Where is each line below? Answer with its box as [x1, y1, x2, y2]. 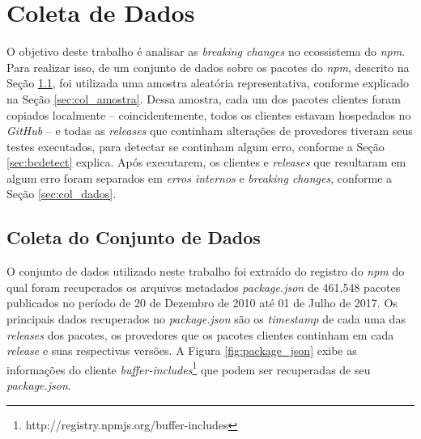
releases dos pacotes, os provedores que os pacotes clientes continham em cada [6, 326, 394, 343]
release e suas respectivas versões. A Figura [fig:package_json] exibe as [6, 342, 357, 359]
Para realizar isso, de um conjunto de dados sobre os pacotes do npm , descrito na [6, 58, 410, 75]
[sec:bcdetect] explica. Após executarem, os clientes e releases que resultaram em [6, 154, 406, 171]
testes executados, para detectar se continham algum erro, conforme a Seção [6, 137, 385, 154]
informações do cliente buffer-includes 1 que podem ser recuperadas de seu [6, 358, 371, 378]
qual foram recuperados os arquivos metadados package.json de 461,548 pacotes [6, 278, 401, 295]
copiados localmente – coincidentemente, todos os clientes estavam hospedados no [6, 106, 411, 123]
